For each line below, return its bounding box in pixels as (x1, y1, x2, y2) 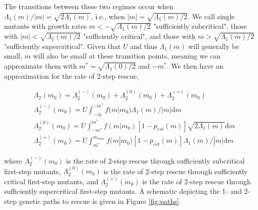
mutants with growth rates (4, 21, 87, 31)
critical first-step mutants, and (4, 176, 99, 186)
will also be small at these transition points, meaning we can (33, 50, 221, 61)
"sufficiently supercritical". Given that (4, 40, 121, 51)
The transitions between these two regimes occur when (4, 1, 174, 11)
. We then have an (166, 61, 224, 71)
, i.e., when (91, 11, 125, 21)
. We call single (188, 11, 235, 21)
